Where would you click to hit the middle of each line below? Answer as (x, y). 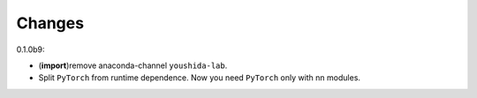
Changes (50, 23)
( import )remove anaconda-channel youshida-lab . (133, 65)
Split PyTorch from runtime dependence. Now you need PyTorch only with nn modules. (200, 78)
